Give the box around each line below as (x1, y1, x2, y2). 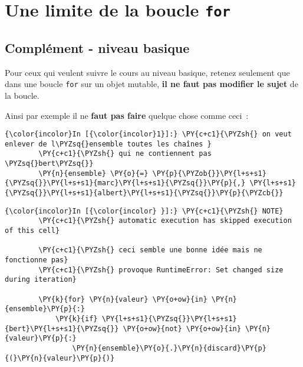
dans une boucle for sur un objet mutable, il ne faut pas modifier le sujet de (5, 78, 298, 90)
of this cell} (5, 226, 60, 235)
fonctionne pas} (5, 256, 68, 265)
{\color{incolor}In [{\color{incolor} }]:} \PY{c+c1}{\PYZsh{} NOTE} (5, 206, 284, 215)
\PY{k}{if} (55, 314, 98, 323)
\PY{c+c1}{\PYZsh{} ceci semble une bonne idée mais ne (38, 246, 262, 255)
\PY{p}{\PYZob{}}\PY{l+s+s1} (152, 169, 266, 178)
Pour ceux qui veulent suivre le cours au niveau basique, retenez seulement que (5, 66, 290, 78)
